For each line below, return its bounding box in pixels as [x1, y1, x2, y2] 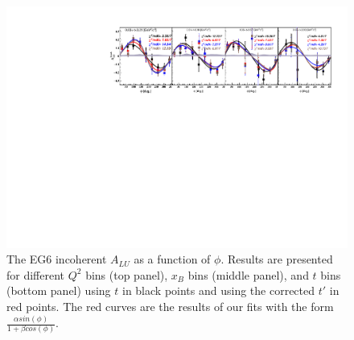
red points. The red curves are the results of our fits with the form [6, 298, 334, 315]
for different [6, 266, 65, 283]
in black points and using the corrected [121, 282, 315, 299]
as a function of [134, 251, 211, 267]
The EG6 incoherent [6, 251, 107, 267]
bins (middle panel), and [187, 266, 309, 283]
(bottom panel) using [6, 282, 111, 299]
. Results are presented [220, 251, 333, 267]
